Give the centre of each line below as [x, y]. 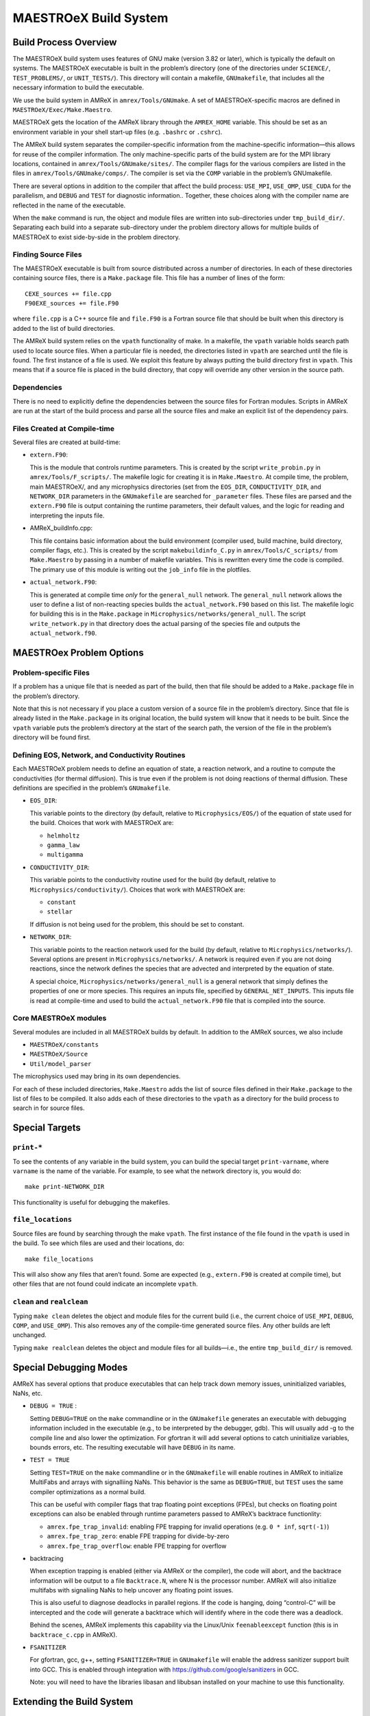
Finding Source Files [47, 255]
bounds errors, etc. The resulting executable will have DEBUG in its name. [133, 1447]
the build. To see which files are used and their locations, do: [99, 1243]
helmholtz [63, 835]
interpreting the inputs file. [67, 515]
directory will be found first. [52, 737]
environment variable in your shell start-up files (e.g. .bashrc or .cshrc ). [118, 132]
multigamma [65, 855]
